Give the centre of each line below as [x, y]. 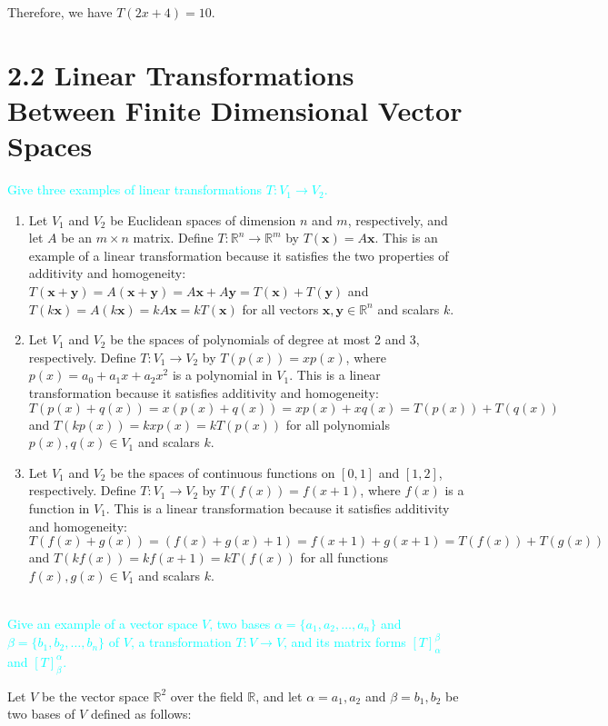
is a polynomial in [222, 375]
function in [59, 508]
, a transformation [181, 642]
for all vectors [280, 308]
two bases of [41, 714]
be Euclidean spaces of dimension [203, 219]
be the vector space [95, 696]
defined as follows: [141, 714]
